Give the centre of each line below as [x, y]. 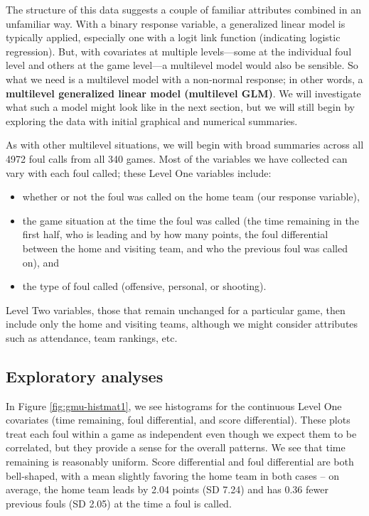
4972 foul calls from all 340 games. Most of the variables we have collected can [177, 158]
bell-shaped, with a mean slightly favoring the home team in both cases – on [172, 475]
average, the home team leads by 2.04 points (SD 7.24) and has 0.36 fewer [167, 489]
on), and [41, 262]
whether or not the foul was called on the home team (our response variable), [191, 197]
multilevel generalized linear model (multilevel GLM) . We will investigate [183, 93]
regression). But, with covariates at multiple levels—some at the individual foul [179, 51]
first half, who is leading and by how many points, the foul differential [175, 234]
